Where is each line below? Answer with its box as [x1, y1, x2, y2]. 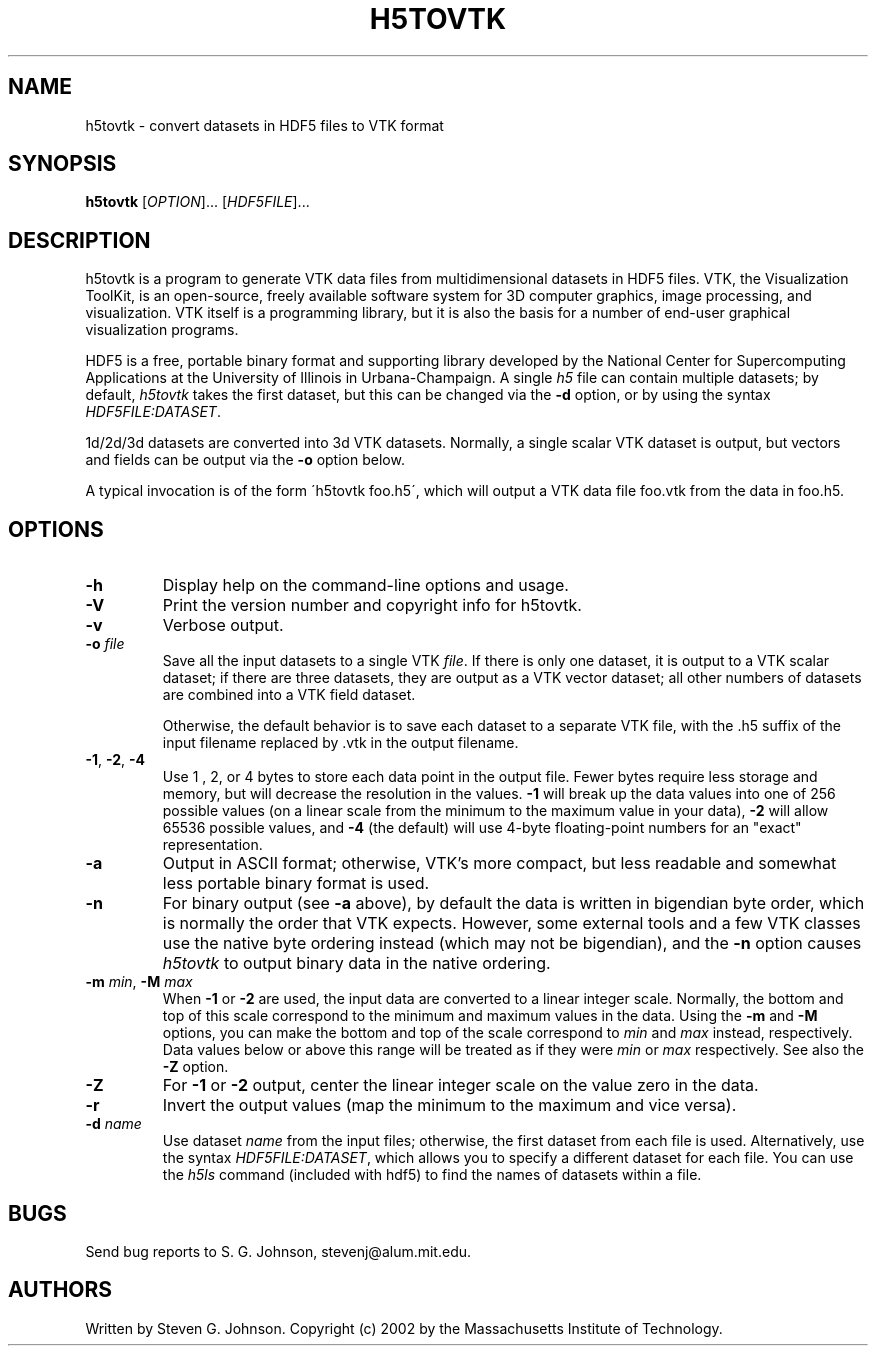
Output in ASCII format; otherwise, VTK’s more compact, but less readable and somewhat [162, 853, 837, 874]
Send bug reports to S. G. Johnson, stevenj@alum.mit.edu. [85, 1242, 472, 1260]
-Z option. [162, 1058, 229, 1076]
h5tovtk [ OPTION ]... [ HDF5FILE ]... [85, 193, 310, 211]
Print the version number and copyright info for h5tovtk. [162, 595, 582, 616]
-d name [85, 1115, 142, 1133]
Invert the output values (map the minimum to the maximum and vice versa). [162, 1095, 737, 1116]
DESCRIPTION [8, 227, 151, 253]
